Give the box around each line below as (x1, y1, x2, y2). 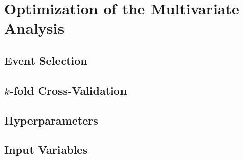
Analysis (4, 18, 65, 38)
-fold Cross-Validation (9, 82, 127, 98)
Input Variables (4, 142, 87, 157)
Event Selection (4, 52, 87, 68)
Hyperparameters (4, 112, 98, 128)
